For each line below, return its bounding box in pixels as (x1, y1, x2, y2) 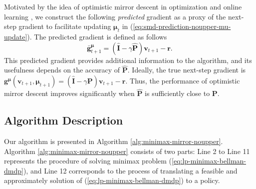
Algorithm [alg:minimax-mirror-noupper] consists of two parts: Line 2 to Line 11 (4, 145, 250, 156)
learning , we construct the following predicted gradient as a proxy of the (4, 11, 226, 21)
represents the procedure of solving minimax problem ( (4, 155, 172, 166)
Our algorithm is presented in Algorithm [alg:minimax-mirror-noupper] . (4, 136, 223, 146)
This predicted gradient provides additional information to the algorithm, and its (4, 54, 252, 65)
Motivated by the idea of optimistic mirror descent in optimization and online (4, 1, 242, 11)
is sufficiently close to (145, 88, 210, 98)
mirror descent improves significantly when (4, 88, 135, 98)
